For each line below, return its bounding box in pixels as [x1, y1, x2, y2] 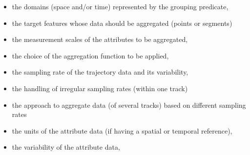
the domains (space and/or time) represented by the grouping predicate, [12, 1, 229, 11]
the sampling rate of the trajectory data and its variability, [12, 67, 188, 77]
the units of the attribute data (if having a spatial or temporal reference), [12, 125, 232, 136]
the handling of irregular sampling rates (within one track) [12, 83, 188, 93]
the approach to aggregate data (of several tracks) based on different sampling [12, 99, 246, 110]
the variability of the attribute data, [12, 142, 120, 152]
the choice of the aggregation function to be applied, [12, 50, 169, 60]
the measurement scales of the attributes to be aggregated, [12, 34, 188, 44]
